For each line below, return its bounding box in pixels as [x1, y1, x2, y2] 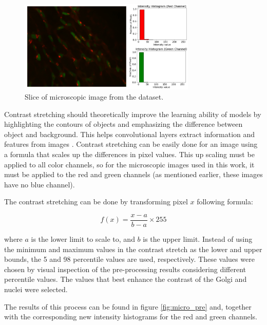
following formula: [197, 196, 253, 207]
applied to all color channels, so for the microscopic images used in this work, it [4, 159, 255, 169]
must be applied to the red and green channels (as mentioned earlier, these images [4, 169, 263, 180]
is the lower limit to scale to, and [31, 234, 135, 244]
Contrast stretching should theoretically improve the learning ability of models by [4, 108, 261, 119]
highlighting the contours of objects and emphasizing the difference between [4, 119, 243, 129]
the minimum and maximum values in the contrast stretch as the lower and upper [4, 243, 262, 254]
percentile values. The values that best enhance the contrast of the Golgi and [4, 274, 247, 284]
